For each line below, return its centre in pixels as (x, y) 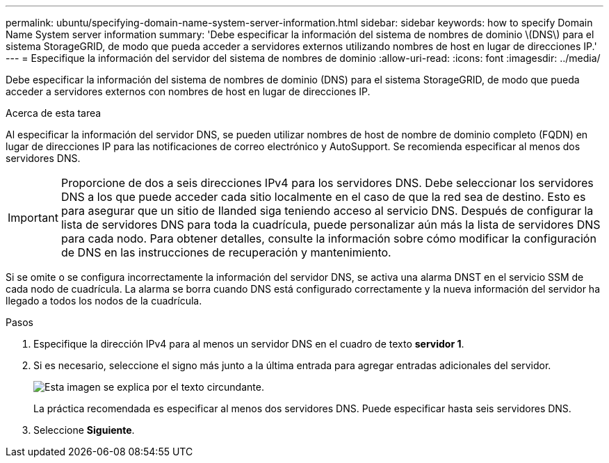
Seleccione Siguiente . (84, 430)
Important (33, 218)
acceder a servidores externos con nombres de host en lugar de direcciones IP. (188, 91)
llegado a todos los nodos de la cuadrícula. (104, 301)
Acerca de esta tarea (54, 113)
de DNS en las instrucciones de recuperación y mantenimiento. (226, 252)
